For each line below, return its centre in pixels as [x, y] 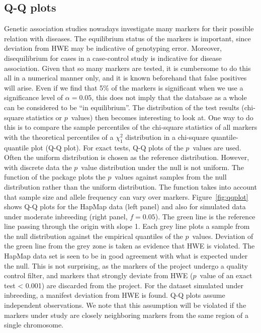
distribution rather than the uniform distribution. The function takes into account [130, 186]
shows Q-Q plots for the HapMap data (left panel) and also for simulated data [125, 206]
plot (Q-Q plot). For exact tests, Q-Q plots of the [107, 147]
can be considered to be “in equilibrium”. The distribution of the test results [122, 107]
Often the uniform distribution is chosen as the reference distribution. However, [127, 157]
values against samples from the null [171, 177]
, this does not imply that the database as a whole [169, 97]
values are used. [217, 147]
